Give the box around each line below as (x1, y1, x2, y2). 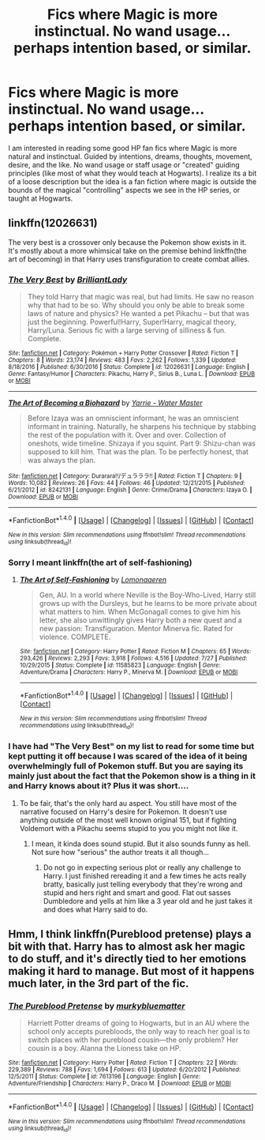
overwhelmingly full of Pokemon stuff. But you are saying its (8, 761, 244, 772)
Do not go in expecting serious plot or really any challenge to (43, 863, 241, 872)
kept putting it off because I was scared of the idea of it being (8, 751, 248, 762)
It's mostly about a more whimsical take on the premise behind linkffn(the (8, 246, 247, 255)
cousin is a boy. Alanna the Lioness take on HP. (27, 1044, 181, 1053)
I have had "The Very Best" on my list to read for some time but (8, 741, 255, 752)
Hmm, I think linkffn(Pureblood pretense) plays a (8, 927, 252, 941)
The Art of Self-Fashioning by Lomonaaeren (19, 575, 167, 585)
